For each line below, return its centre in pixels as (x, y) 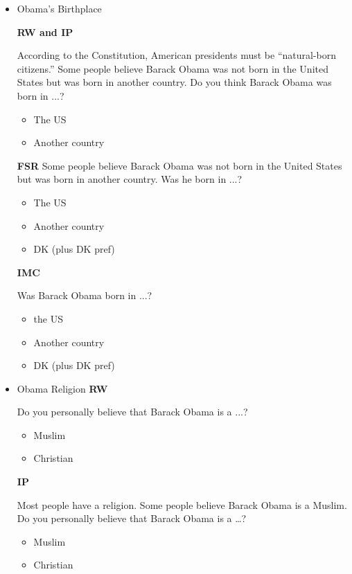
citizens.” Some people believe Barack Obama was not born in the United (173, 68)
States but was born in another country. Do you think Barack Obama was (174, 82)
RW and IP (45, 32)
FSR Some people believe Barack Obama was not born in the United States (179, 165)
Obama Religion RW (62, 388)
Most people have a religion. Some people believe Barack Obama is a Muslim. (182, 504)
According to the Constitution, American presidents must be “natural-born (176, 55)
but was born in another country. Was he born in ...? (130, 179)
